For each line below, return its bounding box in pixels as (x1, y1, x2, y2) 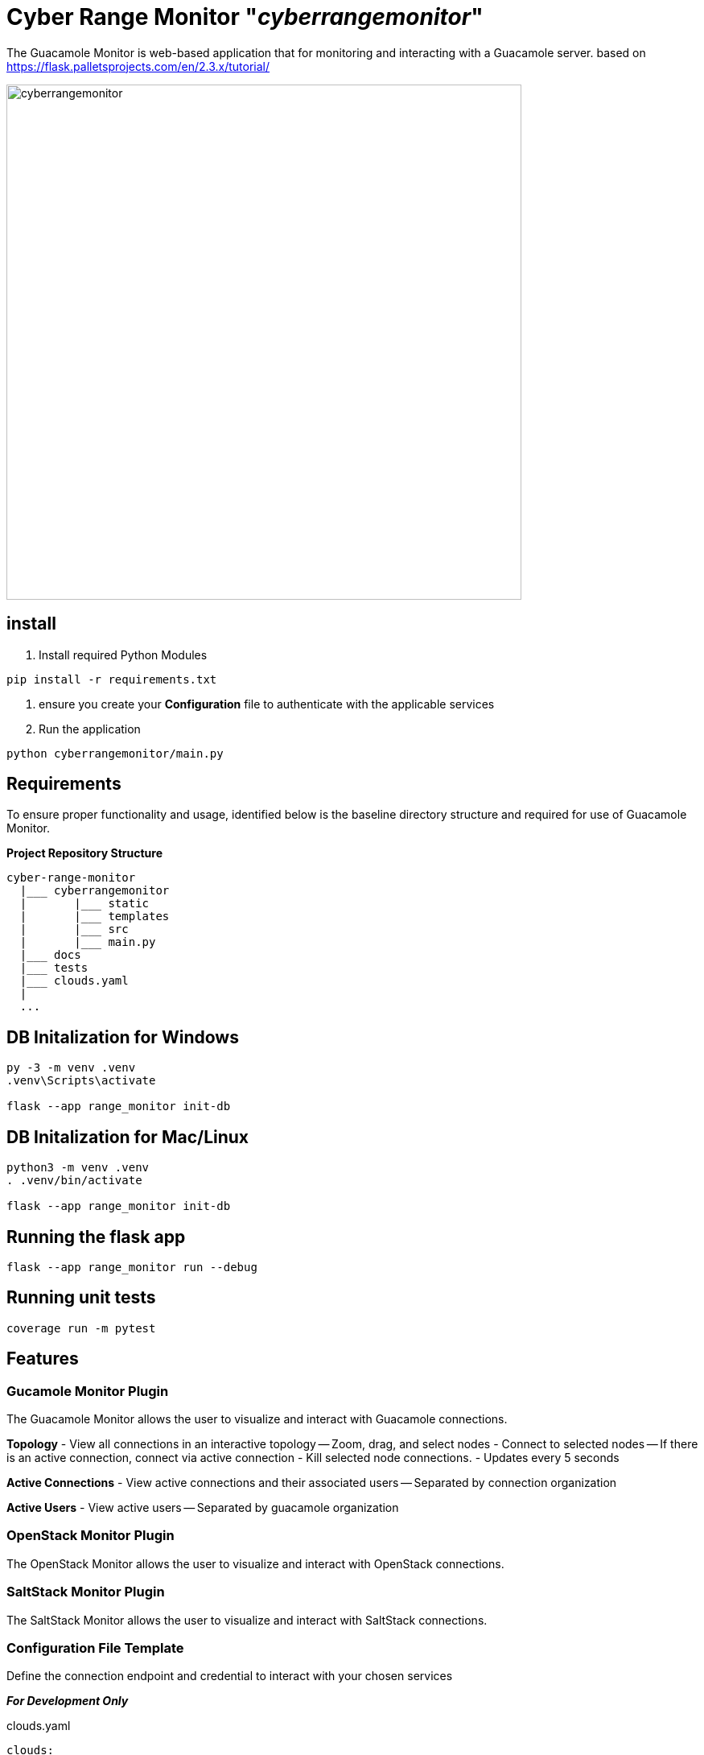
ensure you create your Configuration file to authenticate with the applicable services (39, 696, 495, 711)
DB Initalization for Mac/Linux (6, 1126, 249, 1147)
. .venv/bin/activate (6, 1174, 142, 1187)
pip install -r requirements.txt (6, 672, 217, 686)
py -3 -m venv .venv (6, 1061, 136, 1075)
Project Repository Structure (6, 846, 163, 861)
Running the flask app (6, 1226, 186, 1247)
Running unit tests (6, 1287, 156, 1308)
